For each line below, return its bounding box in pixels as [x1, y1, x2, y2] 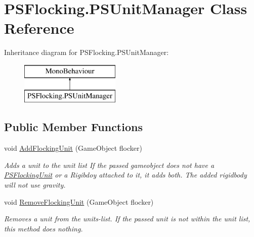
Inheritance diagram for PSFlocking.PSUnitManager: [4, 47, 169, 57]
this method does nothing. [4, 223, 83, 233]
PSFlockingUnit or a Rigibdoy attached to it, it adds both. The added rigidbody [4, 169, 247, 180]
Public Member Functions [4, 119, 143, 135]
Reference [4, 18, 74, 38]
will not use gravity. [4, 180, 66, 190]
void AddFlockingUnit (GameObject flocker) [4, 143, 142, 153]
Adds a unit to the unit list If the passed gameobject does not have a [4, 159, 215, 170]
